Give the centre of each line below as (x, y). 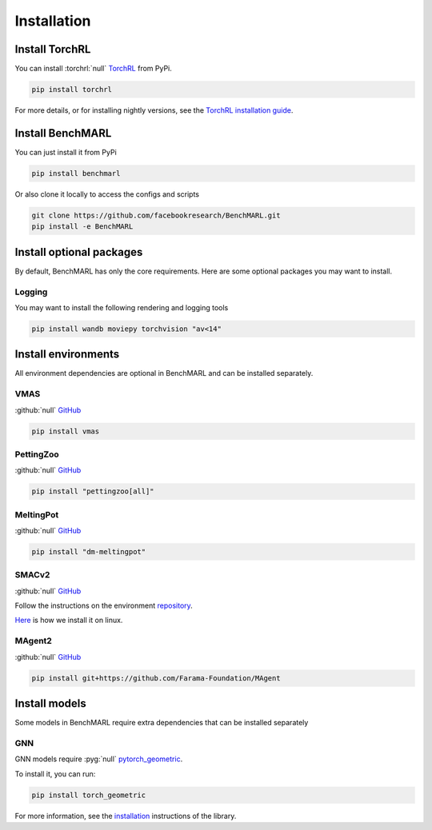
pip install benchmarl (76, 173)
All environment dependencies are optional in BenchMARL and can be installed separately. (164, 373)
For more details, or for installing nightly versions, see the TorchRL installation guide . (154, 110)
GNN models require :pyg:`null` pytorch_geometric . (99, 759)
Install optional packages (79, 252)
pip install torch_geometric (89, 795)
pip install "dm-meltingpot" (89, 551)
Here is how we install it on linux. (69, 621)
